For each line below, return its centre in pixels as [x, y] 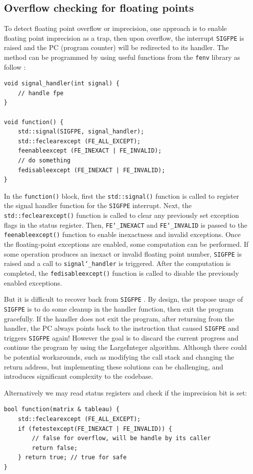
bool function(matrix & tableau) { [62, 409]
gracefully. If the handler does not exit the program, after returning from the [119, 318]
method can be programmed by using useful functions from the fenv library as [122, 57]
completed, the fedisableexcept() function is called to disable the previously [122, 273]
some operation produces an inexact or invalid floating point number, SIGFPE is [123, 253]
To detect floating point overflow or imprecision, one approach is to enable [115, 28]
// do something [44, 161]
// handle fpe [41, 93]
